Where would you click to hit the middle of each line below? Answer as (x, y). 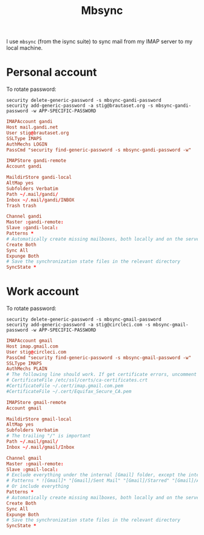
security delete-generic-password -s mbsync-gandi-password (84, 101)
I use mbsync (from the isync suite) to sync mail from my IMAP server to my (100, 42)
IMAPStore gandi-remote (36, 161)
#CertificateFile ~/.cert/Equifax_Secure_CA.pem (69, 391)
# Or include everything (38, 486)
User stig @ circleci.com (36, 352)
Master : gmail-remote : (35, 464)
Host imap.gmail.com (32, 346)
